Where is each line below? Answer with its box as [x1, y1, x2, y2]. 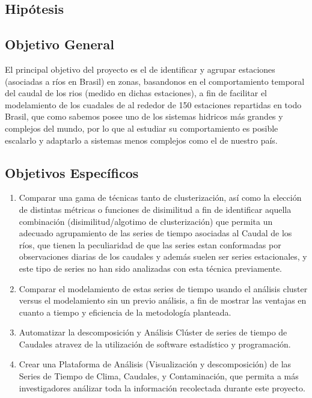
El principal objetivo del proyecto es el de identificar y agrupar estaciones [5, 63, 275, 75]
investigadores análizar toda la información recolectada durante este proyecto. [19, 381, 305, 394]
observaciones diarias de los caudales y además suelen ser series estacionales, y [19, 250, 307, 263]
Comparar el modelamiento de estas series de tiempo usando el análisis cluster [19, 282, 308, 295]
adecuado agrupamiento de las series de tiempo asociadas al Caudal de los [19, 227, 292, 239]
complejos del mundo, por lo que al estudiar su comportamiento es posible [5, 121, 278, 134]
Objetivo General [5, 35, 114, 54]
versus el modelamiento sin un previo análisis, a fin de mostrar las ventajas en [19, 294, 307, 307]
